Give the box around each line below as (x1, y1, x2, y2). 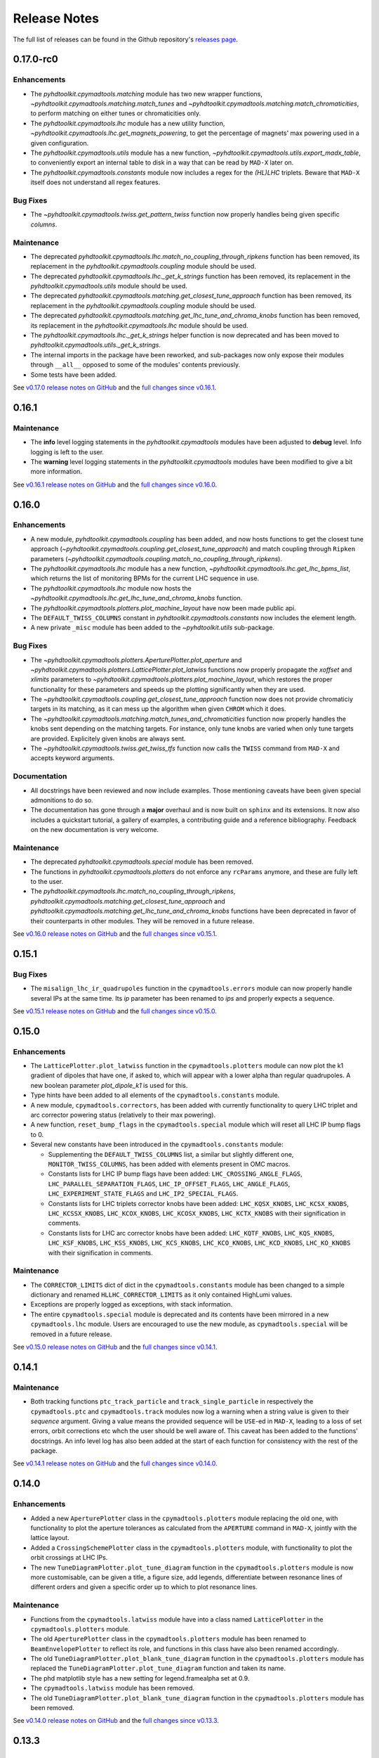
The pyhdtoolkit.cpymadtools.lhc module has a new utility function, (30, 119, 225, 127)
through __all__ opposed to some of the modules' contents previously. (30, 361, 241, 369)
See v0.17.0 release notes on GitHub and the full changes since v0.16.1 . (13, 383, 217, 392)
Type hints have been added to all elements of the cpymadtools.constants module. (30, 1091, 280, 1100)
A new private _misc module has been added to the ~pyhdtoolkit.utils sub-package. (30, 623, 275, 632)
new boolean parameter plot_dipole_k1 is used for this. (30, 1081, 188, 1089)
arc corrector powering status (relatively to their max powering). (30, 1111, 216, 1119)
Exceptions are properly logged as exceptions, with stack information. (30, 1300, 233, 1309)
